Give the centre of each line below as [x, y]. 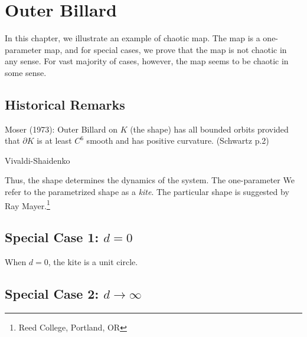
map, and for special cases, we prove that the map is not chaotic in [165, 49]
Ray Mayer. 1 [27, 204]
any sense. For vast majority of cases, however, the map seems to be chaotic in [147, 61]
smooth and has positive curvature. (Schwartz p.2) [178, 141]
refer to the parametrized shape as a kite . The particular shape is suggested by [147, 192]
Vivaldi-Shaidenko [37, 160]
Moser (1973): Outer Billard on [61, 129]
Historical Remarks [65, 104]
